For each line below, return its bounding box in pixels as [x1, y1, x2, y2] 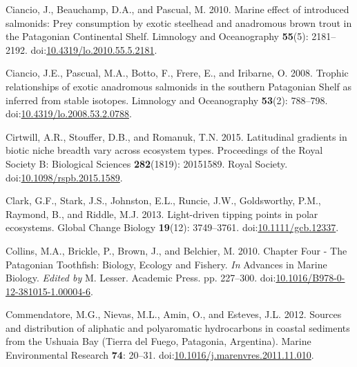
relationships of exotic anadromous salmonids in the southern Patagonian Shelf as [6, 79, 352, 93]
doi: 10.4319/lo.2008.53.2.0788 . [6, 106, 132, 121]
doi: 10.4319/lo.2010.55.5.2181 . [30, 42, 157, 57]
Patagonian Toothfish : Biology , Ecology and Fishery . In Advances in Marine [6, 257, 327, 271]
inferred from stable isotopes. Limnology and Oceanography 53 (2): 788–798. [6, 92, 328, 107]
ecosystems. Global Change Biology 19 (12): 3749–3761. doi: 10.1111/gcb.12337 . [6, 220, 339, 235]
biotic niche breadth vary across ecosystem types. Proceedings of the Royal [6, 143, 323, 157]
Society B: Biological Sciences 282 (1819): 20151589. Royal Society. [6, 156, 288, 170]
